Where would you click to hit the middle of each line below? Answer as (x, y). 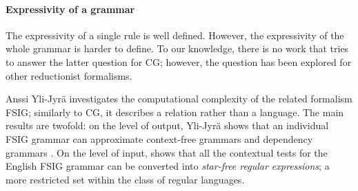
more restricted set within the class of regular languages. (125, 179)
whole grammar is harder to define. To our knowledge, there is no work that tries (177, 48)
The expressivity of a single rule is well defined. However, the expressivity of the (175, 35)
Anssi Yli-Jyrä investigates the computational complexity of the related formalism (179, 99)
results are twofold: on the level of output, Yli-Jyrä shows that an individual (167, 125)
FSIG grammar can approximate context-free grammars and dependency (159, 138)
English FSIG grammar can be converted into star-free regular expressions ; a (168, 166)
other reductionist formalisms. (69, 75)
